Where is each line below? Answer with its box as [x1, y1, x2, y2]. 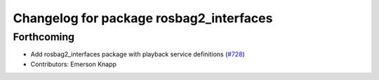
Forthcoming [13, 31, 75, 43]
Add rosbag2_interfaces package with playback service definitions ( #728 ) [30, 50, 245, 58]
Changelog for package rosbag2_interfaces [13, 10, 273, 26]
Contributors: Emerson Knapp [30, 60, 117, 68]
